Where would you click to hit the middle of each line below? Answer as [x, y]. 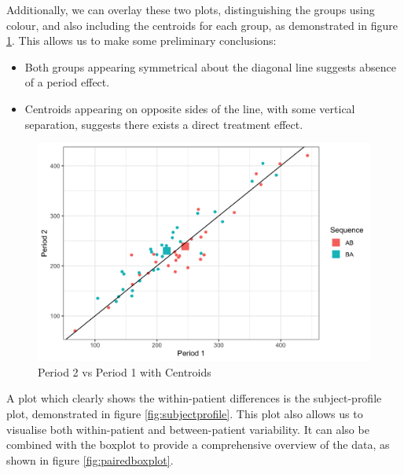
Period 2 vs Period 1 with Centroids [125, 371]
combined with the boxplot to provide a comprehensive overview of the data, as [198, 445]
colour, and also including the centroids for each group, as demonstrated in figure [202, 25]
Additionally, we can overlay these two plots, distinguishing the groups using [191, 9]
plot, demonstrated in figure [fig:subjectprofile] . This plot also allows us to [185, 413]
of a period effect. [67, 82]
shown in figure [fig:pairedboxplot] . [90, 459]
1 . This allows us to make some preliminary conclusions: [141, 40]
